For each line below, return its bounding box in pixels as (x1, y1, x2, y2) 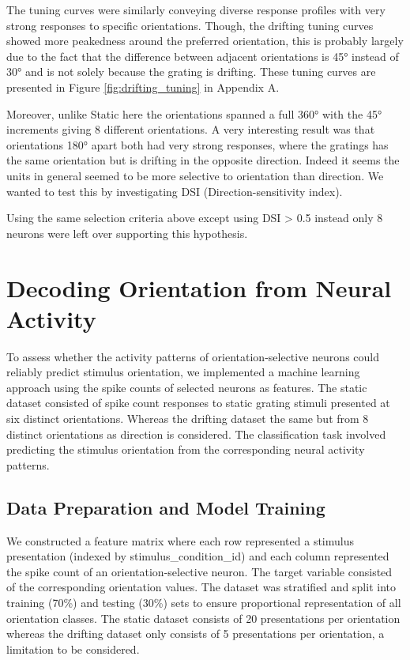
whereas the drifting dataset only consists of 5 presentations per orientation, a (6, 625, 385, 642)
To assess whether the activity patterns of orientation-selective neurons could (6, 348, 379, 364)
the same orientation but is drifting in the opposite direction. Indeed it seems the (6, 152, 400, 168)
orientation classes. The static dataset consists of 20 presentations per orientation (6, 609, 401, 626)
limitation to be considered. (6, 640, 140, 657)
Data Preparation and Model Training (6, 495, 325, 519)
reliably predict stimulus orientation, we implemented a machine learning (6, 364, 360, 380)
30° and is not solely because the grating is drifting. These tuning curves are (6, 63, 376, 80)
